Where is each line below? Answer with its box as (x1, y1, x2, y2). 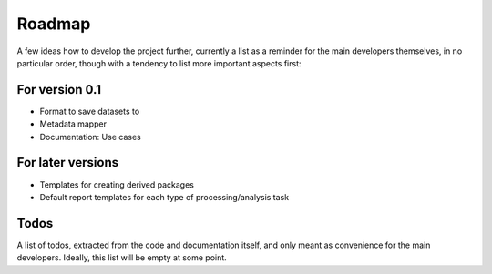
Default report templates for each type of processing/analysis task (39, 191, 290, 202)
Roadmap (16, 14, 91, 34)
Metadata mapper (39, 118, 107, 129)
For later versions (16, 155, 118, 170)
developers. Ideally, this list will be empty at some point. (16, 252, 227, 263)
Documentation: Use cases (39, 131, 141, 142)
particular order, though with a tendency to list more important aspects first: (16, 57, 302, 68)
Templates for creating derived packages (39, 178, 195, 190)
